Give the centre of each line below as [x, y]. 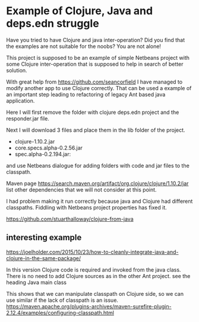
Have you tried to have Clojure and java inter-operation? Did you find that [96, 40]
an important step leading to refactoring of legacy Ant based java [86, 94]
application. [20, 101]
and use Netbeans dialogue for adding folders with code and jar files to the [98, 165]
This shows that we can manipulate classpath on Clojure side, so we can [95, 294]
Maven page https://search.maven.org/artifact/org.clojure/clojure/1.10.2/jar [97, 183]
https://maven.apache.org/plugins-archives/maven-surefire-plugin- [89, 306]
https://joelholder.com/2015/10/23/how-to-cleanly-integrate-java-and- [92, 252]
